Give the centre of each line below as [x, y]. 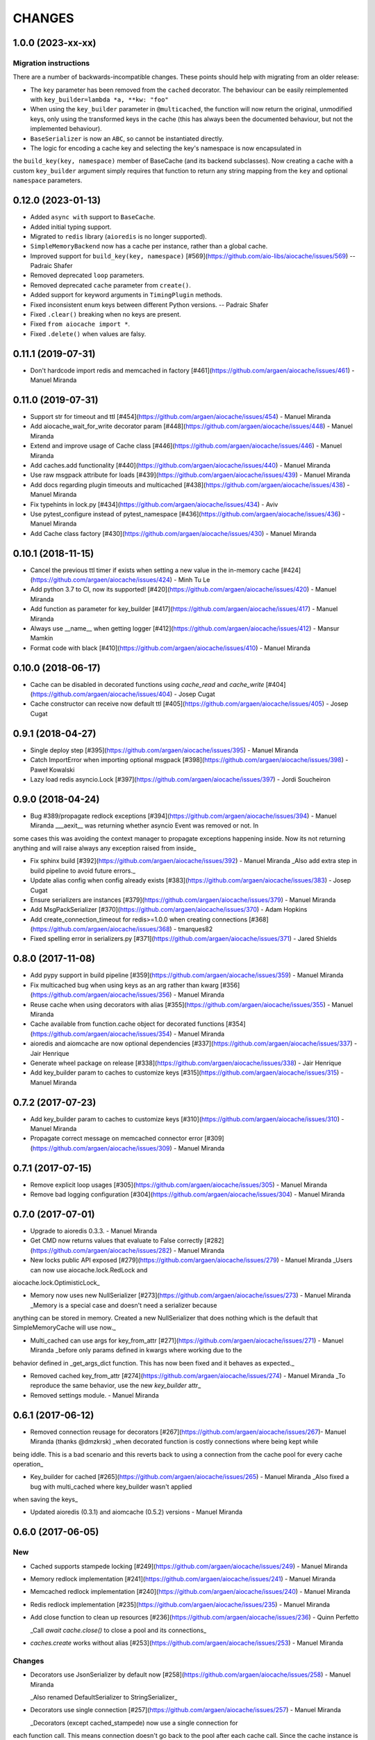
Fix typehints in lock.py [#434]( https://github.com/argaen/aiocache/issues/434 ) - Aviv [154, 504]
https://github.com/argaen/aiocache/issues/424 [101, 580]
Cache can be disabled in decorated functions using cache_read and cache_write [147, 684]
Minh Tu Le [194, 580]
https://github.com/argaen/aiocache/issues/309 [101, 1148]
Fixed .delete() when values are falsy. [88, 333]
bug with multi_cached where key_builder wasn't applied [111, 1487]
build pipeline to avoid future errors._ [83, 871]
